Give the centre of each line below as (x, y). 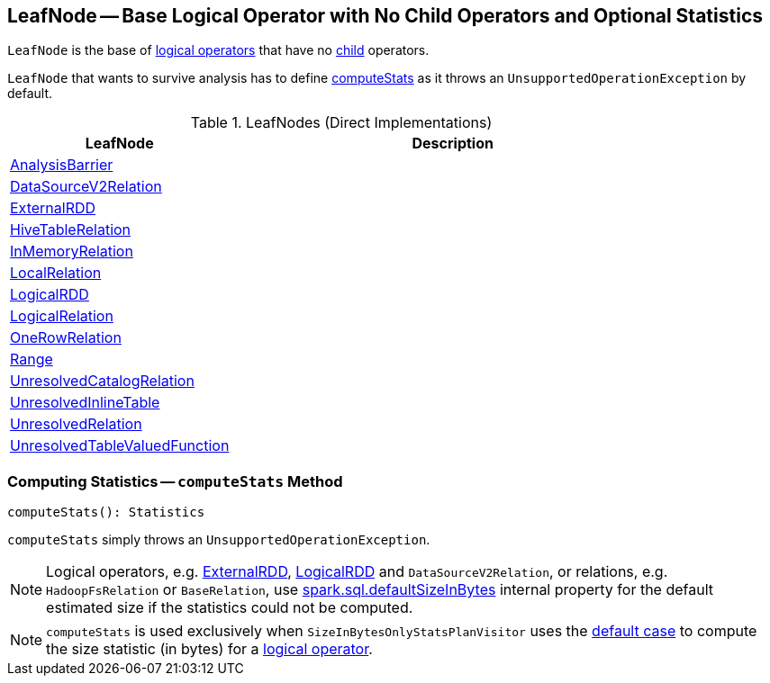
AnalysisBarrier (62, 165)
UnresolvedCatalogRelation (102, 381)
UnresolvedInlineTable (85, 403)
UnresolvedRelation (76, 424)
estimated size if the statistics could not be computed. (230, 608)
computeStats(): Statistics (106, 512)
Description (453, 144)
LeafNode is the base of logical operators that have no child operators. (218, 50)
